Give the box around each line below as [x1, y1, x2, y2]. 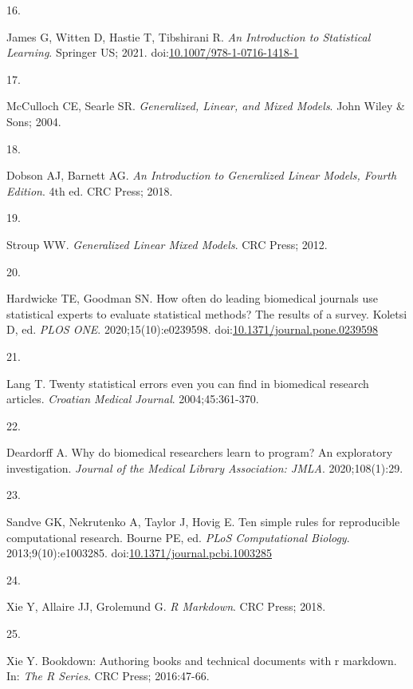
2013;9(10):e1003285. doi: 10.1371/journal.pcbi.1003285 [6, 544, 272, 561]
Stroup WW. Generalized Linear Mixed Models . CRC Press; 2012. [6, 236, 328, 252]
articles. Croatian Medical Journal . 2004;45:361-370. [6, 390, 259, 407]
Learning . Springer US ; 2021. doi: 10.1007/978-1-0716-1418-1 [6, 44, 299, 61]
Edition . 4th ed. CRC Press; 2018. [6, 182, 173, 199]
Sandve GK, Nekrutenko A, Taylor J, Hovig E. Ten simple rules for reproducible [6, 513, 400, 530]
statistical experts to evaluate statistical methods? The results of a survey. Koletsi [6, 305, 407, 322]
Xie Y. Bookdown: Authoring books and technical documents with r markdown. [6, 651, 397, 668]
